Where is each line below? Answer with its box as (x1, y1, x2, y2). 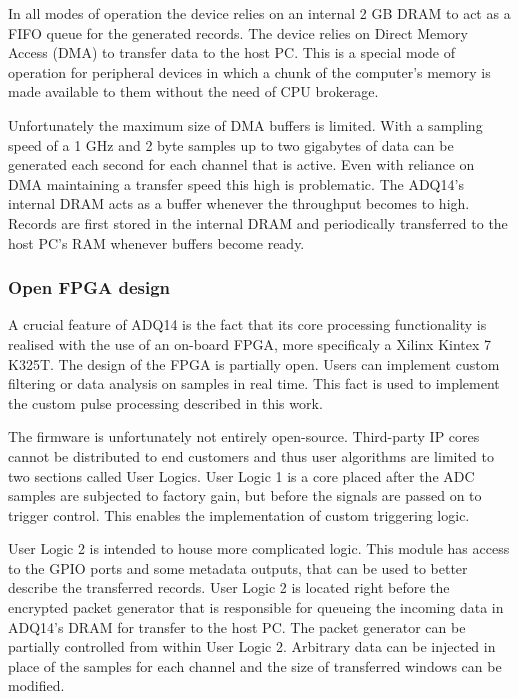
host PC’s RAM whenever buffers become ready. (8, 232, 305, 253)
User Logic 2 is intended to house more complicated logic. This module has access (8, 538, 510, 559)
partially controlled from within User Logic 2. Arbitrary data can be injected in (8, 636, 496, 657)
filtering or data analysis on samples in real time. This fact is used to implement (8, 373, 500, 394)
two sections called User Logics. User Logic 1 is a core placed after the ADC (8, 465, 475, 486)
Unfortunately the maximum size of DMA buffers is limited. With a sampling (8, 114, 483, 135)
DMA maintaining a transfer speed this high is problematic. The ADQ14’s (8, 173, 464, 194)
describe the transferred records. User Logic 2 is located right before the (8, 577, 450, 598)
